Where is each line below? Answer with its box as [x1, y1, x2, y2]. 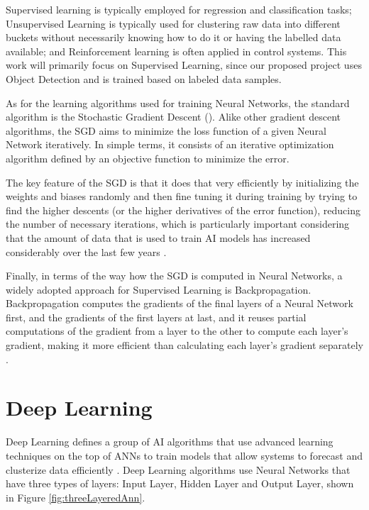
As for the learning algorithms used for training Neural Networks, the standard [6, 95, 350, 110]
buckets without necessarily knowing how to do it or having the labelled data [6, 30, 341, 45]
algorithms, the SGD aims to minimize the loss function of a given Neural [6, 123, 326, 138]
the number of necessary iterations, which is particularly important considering [6, 216, 350, 231]
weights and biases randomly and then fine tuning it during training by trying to [6, 189, 358, 204]
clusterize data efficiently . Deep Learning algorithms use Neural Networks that [6, 462, 351, 477]
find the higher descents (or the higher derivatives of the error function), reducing [6, 202, 360, 217]
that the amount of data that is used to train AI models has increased [6, 230, 311, 245]
